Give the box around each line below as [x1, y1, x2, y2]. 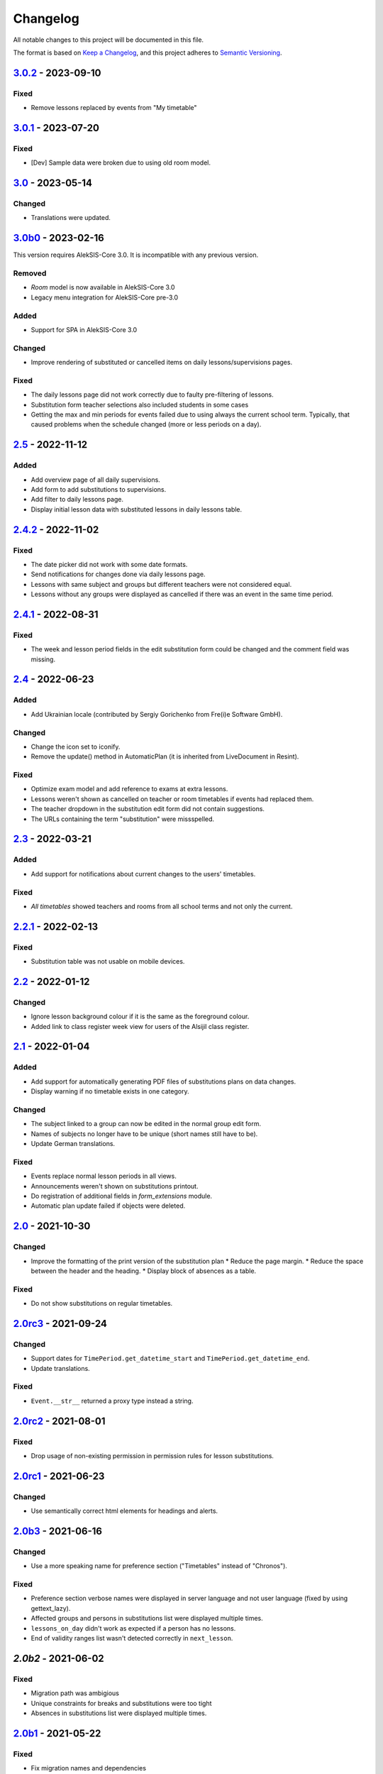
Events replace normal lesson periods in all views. [30, 1172, 177, 1181]
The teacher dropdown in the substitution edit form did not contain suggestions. [30, 805, 265, 813]
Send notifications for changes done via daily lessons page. [30, 570, 206, 578]
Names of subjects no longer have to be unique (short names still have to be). [30, 1129, 258, 1138]
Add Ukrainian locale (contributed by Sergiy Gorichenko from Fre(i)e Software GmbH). [30, 710, 283, 718]
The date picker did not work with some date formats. [30, 560, 188, 568]
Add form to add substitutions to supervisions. [30, 485, 167, 493]
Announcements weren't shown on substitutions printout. [30, 1181, 199, 1190]
